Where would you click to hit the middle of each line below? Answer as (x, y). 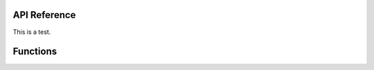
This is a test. (32, 32)
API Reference (44, 15)
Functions (35, 52)
